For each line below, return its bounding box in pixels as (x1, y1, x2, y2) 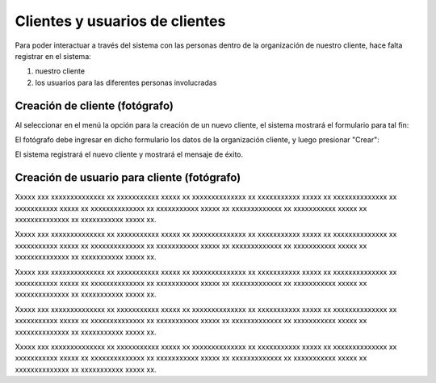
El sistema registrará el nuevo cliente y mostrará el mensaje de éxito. (15, 149, 244, 159)
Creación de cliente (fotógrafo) (15, 99, 174, 112)
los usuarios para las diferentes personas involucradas (35, 78, 217, 87)
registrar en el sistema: (15, 51, 92, 61)
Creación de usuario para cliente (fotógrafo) (15, 170, 241, 185)
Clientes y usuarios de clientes (15, 12, 226, 30)
